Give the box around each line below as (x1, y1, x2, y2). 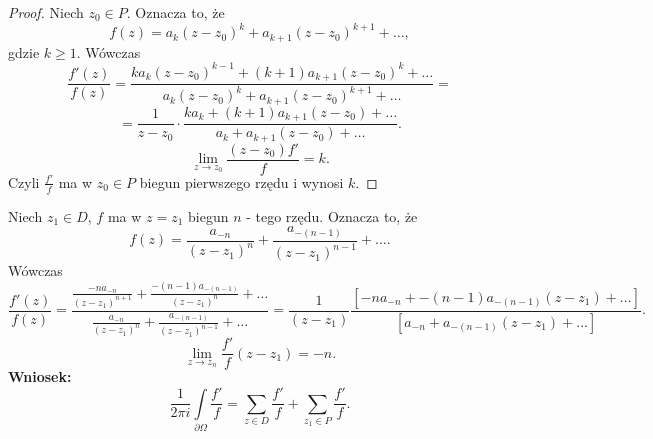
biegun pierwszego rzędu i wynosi (139, 171, 344, 192)
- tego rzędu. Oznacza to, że (246, 205, 418, 226)
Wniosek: (8, 366, 72, 387)
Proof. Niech (8, 2, 84, 22)
